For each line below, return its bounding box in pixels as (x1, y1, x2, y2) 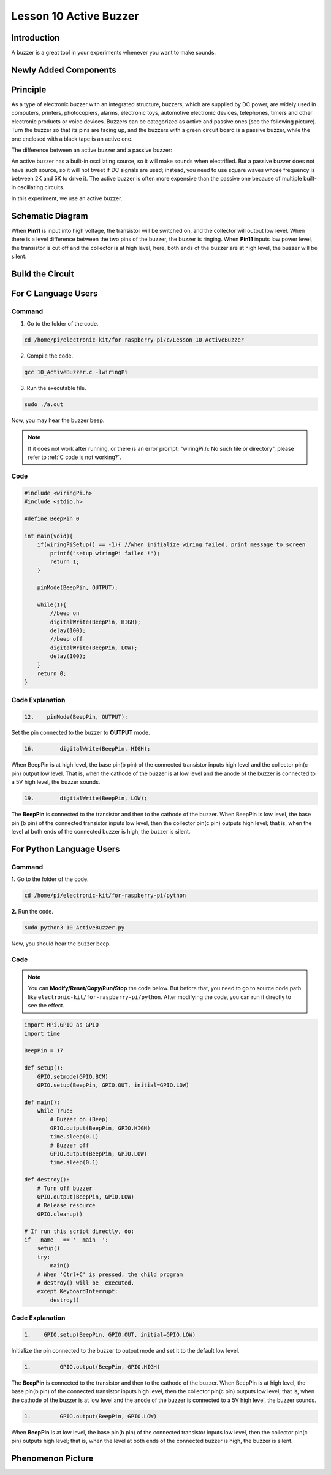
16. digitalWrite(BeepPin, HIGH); (24, 745, 151, 753)
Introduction (11, 33, 60, 43)
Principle (11, 84, 47, 95)
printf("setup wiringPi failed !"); (50, 550, 161, 557)
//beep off (50, 636, 83, 643)
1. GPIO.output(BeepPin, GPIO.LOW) (24, 1413, 158, 1420)
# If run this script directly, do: (24, 1227, 135, 1235)
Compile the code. (26, 352, 74, 359)
